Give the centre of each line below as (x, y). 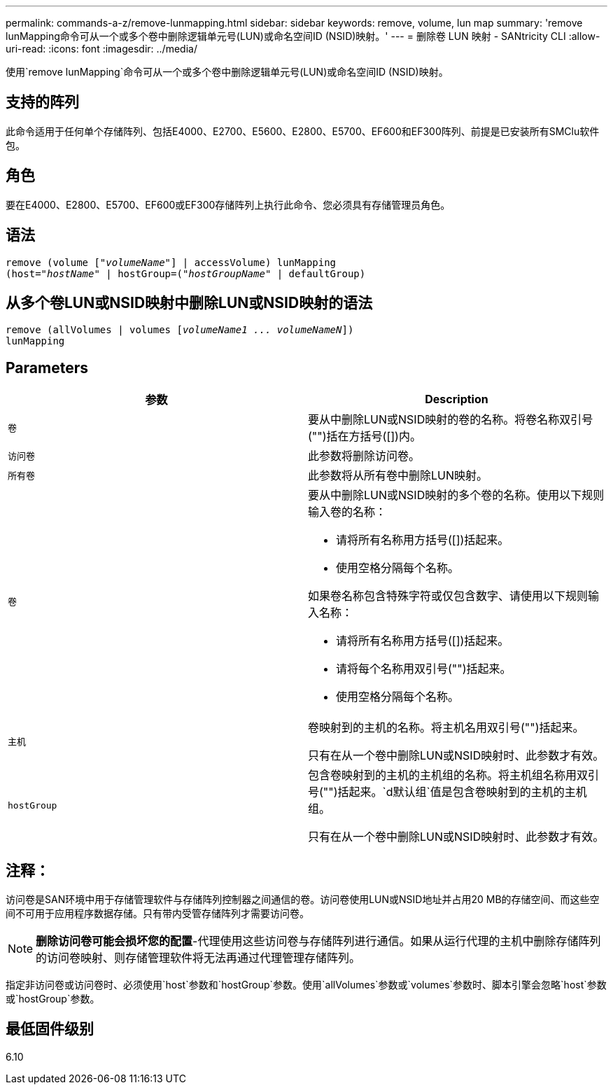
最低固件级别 (50, 1029)
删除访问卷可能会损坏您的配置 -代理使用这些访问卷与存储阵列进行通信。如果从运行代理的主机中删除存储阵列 (318, 941)
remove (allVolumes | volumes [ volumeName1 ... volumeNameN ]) (180, 330)
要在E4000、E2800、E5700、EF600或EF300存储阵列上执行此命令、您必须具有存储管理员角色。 (228, 204)
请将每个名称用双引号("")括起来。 (424, 669)
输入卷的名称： (347, 512)
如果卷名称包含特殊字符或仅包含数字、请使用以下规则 (448, 596)
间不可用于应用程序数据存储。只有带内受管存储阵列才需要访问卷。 (157, 914)
